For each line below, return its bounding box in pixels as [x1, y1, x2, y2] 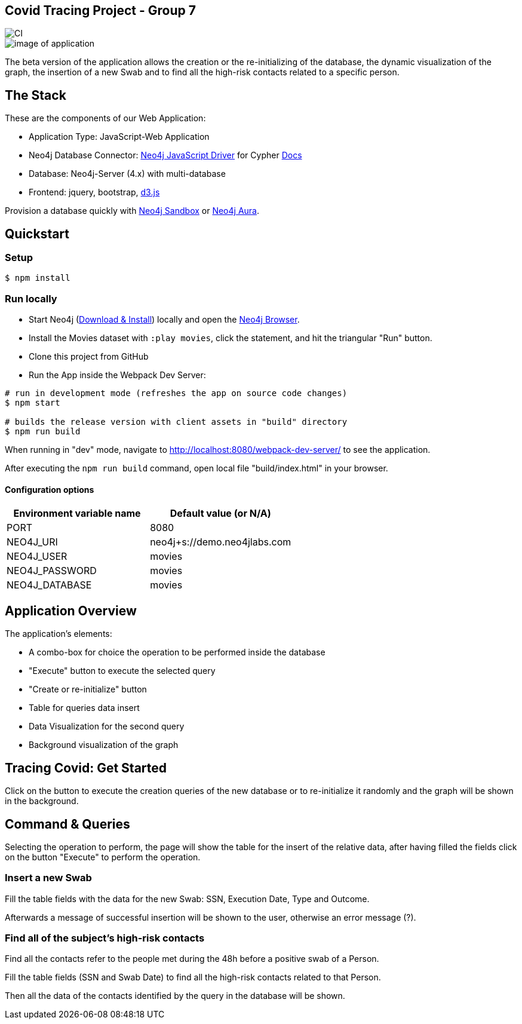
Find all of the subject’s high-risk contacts [5, 932, 205, 945]
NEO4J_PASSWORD [7, 565, 97, 577]
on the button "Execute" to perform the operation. [5, 851, 201, 862]
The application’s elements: [5, 628, 112, 639]
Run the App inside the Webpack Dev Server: [29, 370, 206, 381]
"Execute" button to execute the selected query [29, 666, 216, 676]
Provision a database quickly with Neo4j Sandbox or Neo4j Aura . [5, 206, 259, 216]
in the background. [5, 796, 79, 807]
